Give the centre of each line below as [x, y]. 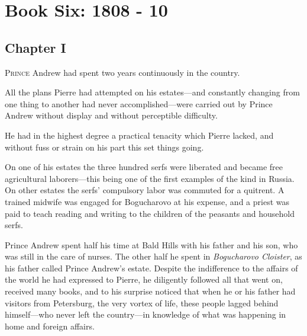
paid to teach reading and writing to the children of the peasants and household [150, 213]
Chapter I [35, 47]
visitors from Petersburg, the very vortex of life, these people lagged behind [142, 303]
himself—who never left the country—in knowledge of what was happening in [146, 314]
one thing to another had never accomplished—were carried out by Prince [139, 103]
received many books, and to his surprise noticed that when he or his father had [150, 291]
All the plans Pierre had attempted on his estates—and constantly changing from [152, 92]
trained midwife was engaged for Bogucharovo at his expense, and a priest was [147, 201]
